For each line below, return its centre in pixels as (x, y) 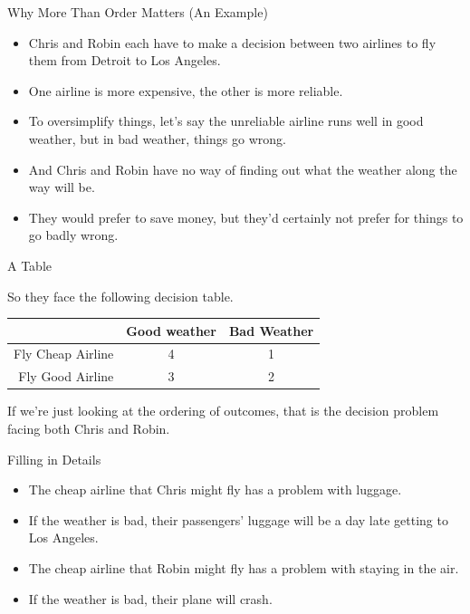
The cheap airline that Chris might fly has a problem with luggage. (215, 489)
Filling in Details (54, 459)
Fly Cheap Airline (64, 354)
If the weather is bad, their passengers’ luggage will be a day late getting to (238, 519)
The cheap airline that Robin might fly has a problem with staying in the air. (244, 567)
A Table (29, 265)
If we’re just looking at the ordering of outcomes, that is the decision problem (223, 411)
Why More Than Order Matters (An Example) (138, 12)
